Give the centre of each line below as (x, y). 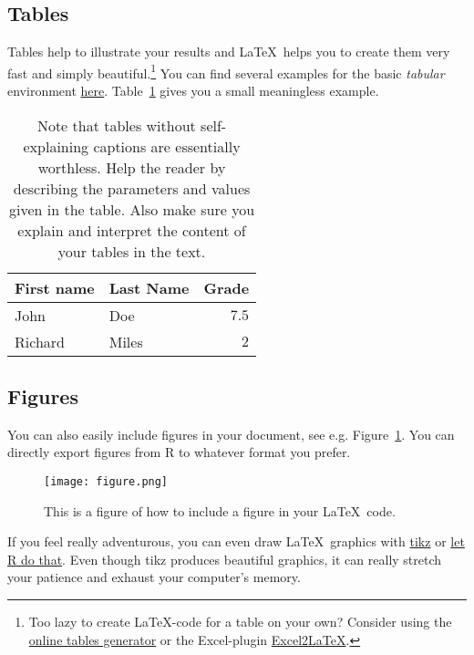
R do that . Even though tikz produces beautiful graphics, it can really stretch (225, 559)
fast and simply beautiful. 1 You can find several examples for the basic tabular (226, 71)
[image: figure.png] (106, 482)
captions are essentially (167, 146)
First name (55, 287)
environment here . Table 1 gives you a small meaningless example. (193, 91)
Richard (40, 341)
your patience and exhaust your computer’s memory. (154, 577)
